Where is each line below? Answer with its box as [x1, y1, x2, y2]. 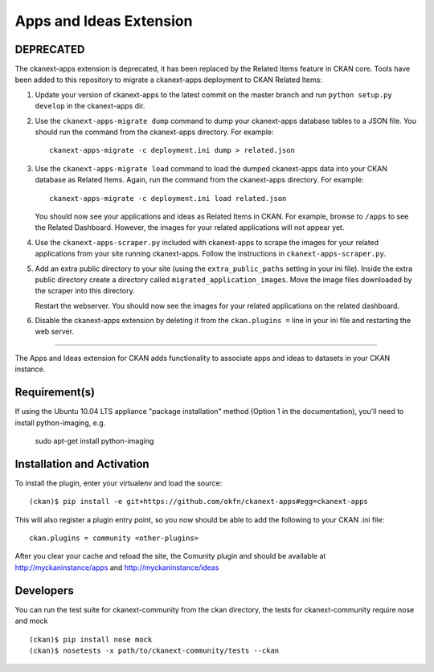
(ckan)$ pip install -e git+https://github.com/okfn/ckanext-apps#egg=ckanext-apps [29, 497, 369, 506]
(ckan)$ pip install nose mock [29, 635, 153, 644]
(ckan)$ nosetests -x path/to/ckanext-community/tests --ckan [29, 645, 280, 655]
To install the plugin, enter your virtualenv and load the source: [14, 478, 223, 488]
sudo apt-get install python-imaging [35, 436, 154, 445]
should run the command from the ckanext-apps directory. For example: [35, 127, 274, 137]
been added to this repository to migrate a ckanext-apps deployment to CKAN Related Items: [14, 75, 323, 84]
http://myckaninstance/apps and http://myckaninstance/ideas [14, 563, 219, 572]
